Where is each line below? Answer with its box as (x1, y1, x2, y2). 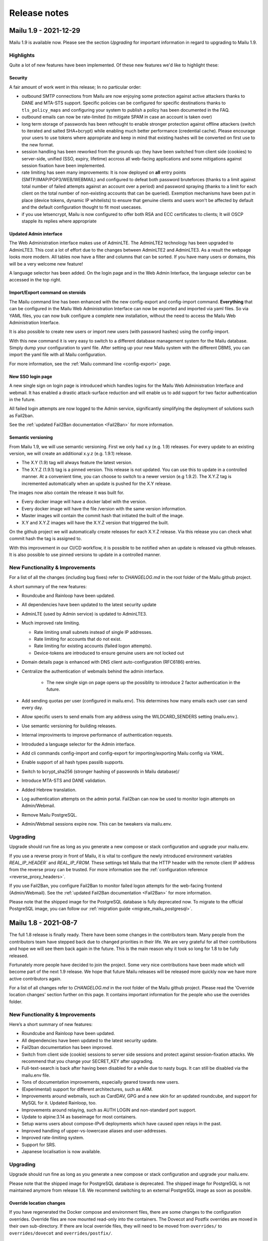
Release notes (9, 7, 69, 18)
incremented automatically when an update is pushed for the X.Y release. (21, 481, 172, 486)
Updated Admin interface (9, 231, 63, 237)
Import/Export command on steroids (9, 289, 86, 295)
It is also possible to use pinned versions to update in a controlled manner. (9, 552, 161, 558)
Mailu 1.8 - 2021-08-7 (9, 919, 77, 927)
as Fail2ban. (9, 413, 34, 418)
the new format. (21, 141, 54, 147)
